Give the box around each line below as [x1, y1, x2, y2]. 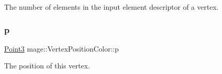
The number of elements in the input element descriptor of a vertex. [4, 2, 219, 12]
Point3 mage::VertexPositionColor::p [4, 43, 119, 54]
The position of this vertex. [4, 60, 90, 71]
